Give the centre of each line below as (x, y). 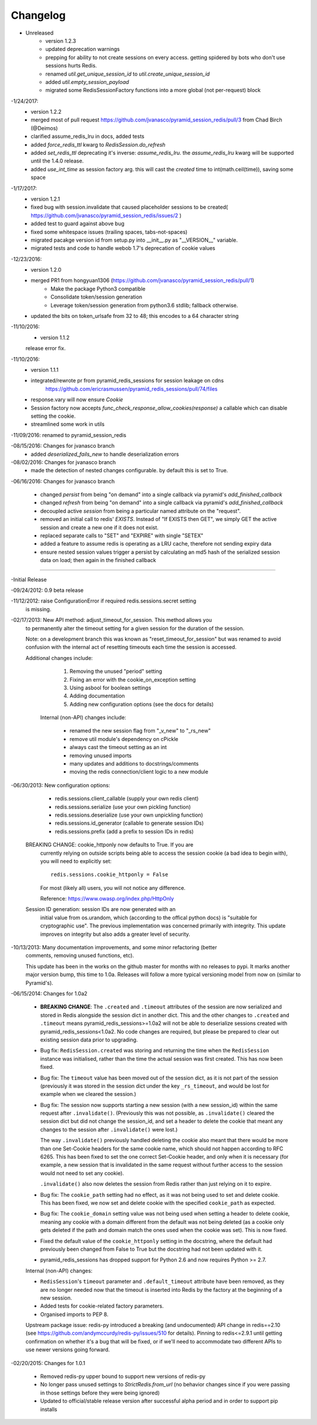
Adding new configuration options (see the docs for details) (142, 704)
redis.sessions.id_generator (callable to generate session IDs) (129, 823)
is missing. (38, 609)
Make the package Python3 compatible (98, 289)
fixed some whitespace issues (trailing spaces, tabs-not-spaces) (109, 232)
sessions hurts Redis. (71, 66)
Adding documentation (97, 696)
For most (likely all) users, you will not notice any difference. (113, 888)
